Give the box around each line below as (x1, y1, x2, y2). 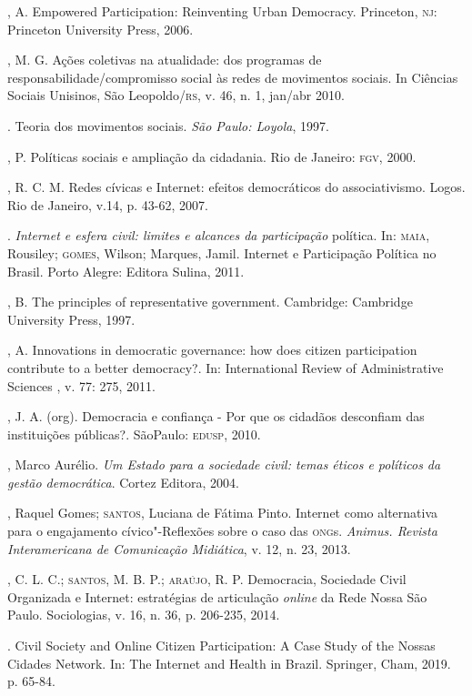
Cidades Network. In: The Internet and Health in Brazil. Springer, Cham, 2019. (7, 653, 451, 672)
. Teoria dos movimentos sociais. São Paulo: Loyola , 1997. (7, 116, 329, 135)
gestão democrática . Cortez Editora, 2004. (7, 472, 239, 491)
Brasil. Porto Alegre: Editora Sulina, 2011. (7, 261, 245, 280)
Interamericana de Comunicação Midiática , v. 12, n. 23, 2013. (7, 539, 351, 558)
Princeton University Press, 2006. (7, 19, 194, 38)
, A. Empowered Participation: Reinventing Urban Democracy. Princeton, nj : (7, 2, 437, 20)
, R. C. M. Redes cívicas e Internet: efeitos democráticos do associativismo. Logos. (7, 177, 466, 197)
